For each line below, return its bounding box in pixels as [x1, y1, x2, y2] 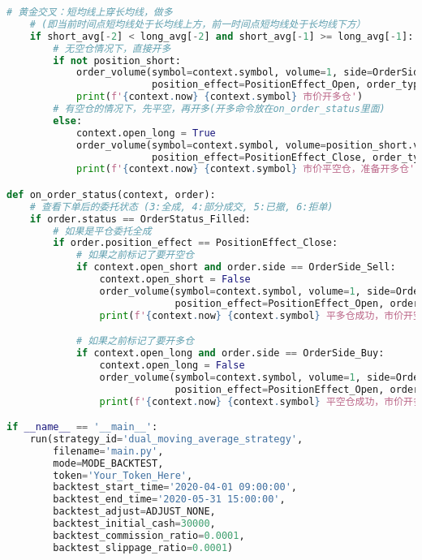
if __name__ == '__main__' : [6, 421, 158, 433]
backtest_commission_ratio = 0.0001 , [53, 529, 245, 541]
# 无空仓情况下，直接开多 [53, 42, 171, 54]
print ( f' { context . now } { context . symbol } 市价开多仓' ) [75, 91, 364, 103]
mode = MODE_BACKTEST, [53, 457, 164, 469]
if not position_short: [53, 54, 181, 67]
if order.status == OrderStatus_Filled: [29, 213, 251, 225]
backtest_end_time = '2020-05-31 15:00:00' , [53, 493, 286, 506]
